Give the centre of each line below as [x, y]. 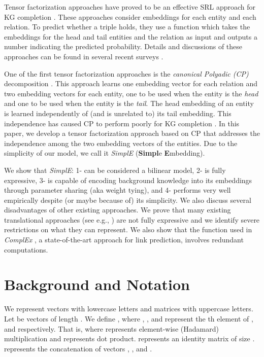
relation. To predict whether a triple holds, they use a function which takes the [127, 27]
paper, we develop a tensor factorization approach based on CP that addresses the [132, 133]
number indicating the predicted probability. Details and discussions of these [123, 46]
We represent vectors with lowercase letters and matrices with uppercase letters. [129, 309]
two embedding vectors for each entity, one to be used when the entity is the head [131, 93]
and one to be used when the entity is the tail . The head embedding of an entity [129, 103]
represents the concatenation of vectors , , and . [78, 348]
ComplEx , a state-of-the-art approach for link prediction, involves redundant [124, 240]
